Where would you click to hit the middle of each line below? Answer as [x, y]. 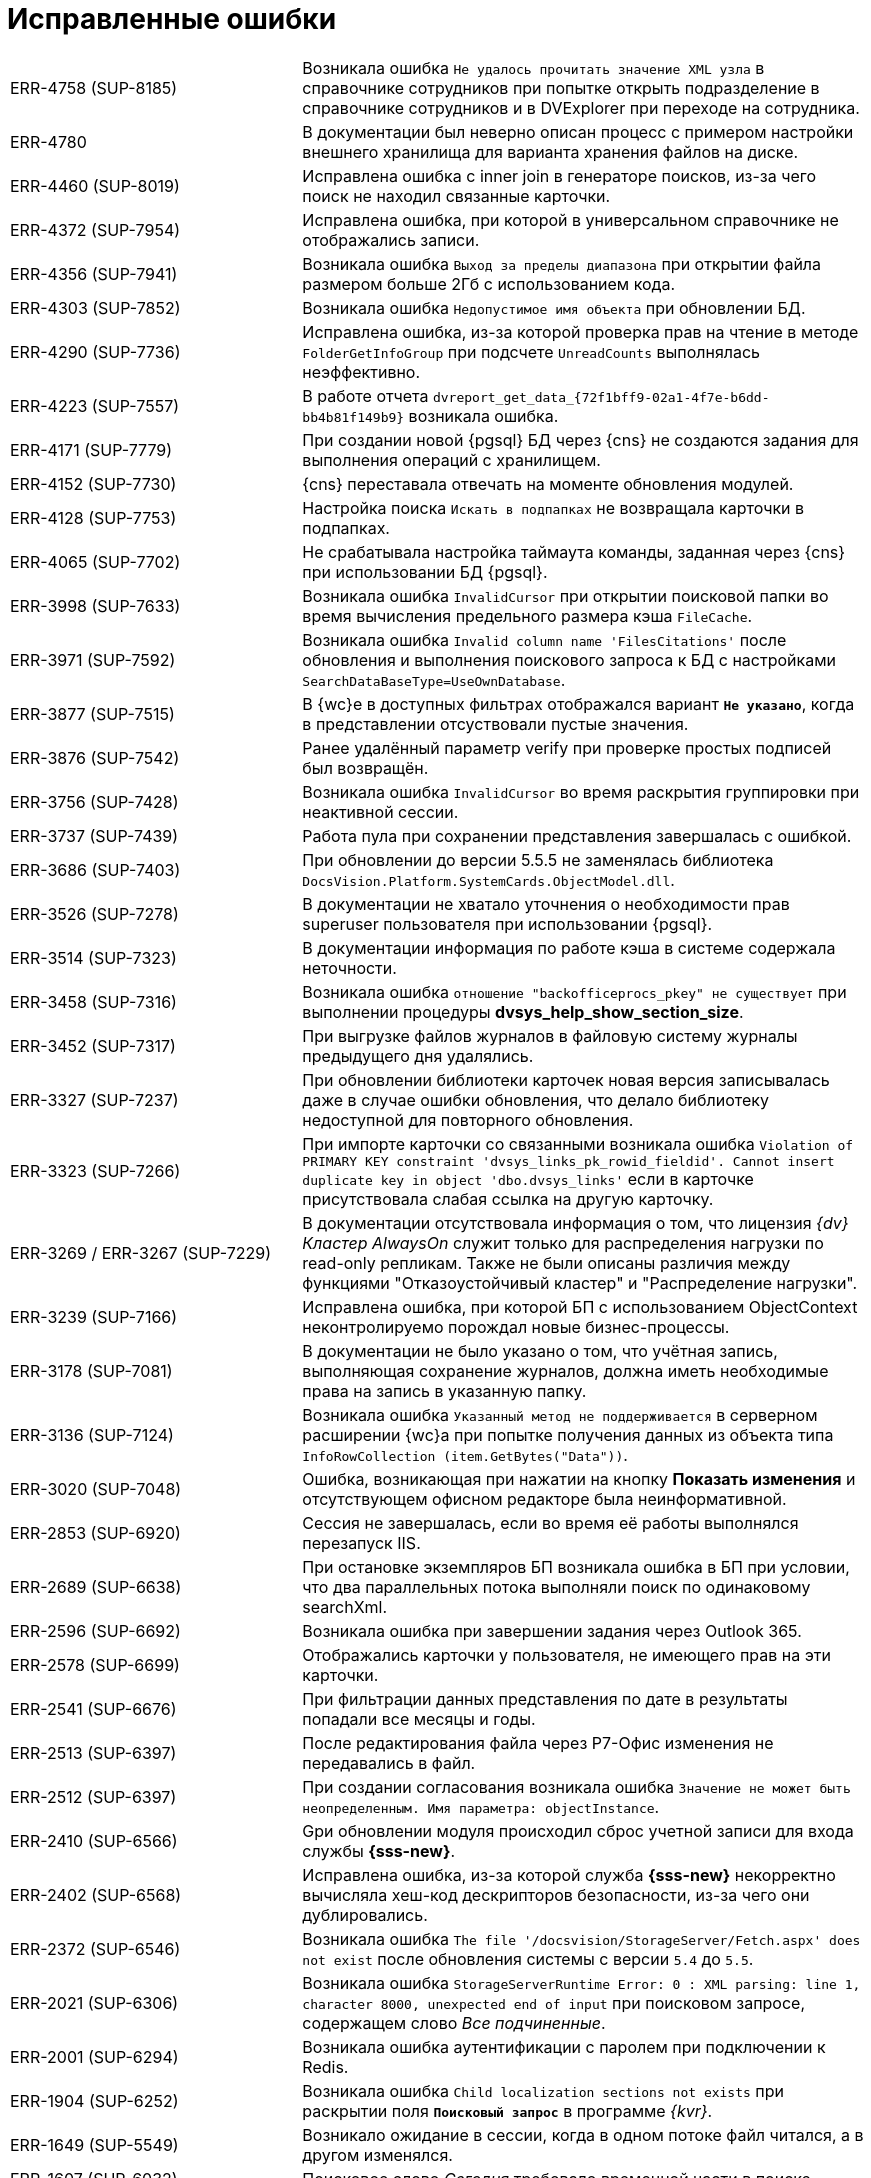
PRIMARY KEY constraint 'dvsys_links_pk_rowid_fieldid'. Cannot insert [568, 1161]
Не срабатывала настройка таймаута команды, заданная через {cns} [574, 551]
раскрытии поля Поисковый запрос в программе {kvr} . [507, 2110]
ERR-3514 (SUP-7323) [93, 957]
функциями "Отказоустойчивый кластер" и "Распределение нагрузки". [580, 1282]
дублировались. [365, 1914]
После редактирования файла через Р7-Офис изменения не [538, 1742]
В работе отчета [365, 395]
